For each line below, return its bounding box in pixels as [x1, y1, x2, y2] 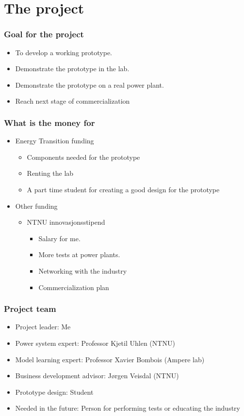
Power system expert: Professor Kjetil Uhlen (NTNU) [15, 338, 175, 348]
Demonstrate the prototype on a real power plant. [15, 79, 164, 90]
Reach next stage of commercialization [15, 96, 130, 106]
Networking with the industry [38, 265, 127, 276]
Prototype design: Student [15, 386, 94, 397]
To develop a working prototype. [15, 47, 113, 57]
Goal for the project [4, 28, 84, 40]
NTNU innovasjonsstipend [27, 217, 105, 227]
